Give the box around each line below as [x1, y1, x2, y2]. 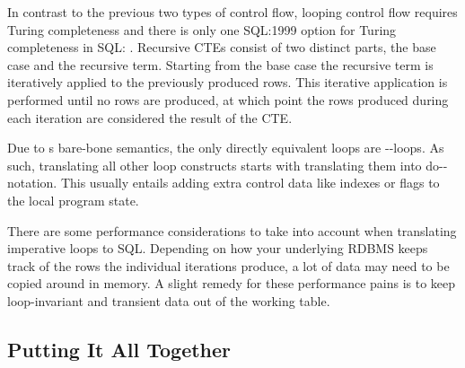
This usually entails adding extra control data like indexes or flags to [60, 173, 440, 192]
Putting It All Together [7, 335, 232, 363]
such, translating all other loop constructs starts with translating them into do [7, 155, 440, 174]
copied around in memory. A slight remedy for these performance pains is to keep [7, 274, 456, 293]
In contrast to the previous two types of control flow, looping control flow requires [7, 3, 458, 21]
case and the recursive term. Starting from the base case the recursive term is [7, 55, 434, 74]
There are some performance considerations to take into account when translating [7, 221, 457, 240]
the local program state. [7, 190, 139, 209]
